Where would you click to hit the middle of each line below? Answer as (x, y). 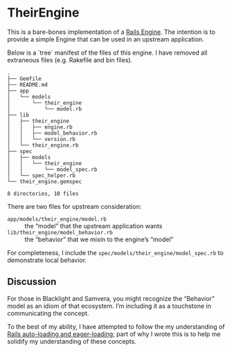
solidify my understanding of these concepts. (72, 341)
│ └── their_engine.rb (43, 145)
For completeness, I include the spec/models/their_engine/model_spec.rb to (115, 252)
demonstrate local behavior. (47, 260)
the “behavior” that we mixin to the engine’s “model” (99, 239)
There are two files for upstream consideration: (74, 206)
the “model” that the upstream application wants (93, 225)
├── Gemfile (24, 78)
